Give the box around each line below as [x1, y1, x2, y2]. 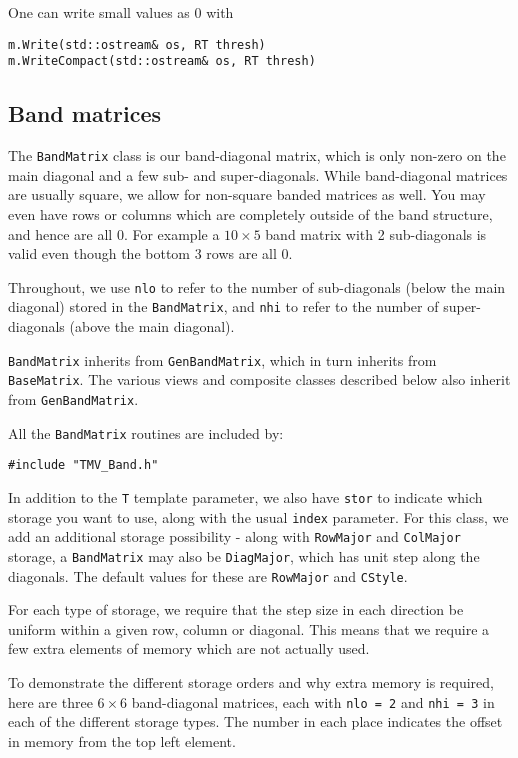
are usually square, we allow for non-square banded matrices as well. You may [8, 184, 486, 205]
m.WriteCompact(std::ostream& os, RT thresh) [8, 54, 316, 69]
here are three [8, 691, 93, 712]
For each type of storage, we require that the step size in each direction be [8, 599, 464, 620]
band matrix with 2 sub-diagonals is [265, 223, 487, 244]
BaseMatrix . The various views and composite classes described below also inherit [8, 369, 511, 390]
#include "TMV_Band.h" [8, 458, 159, 473]
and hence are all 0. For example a [8, 223, 220, 244]
